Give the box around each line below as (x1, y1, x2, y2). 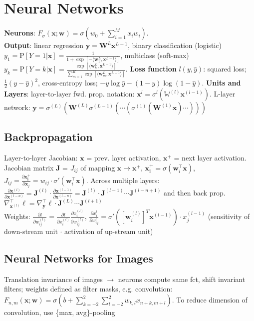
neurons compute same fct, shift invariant (118, 273, 246, 284)
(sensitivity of (208, 211, 250, 221)
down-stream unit (4, 226, 58, 236)
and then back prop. (164, 187, 226, 197)
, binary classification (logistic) (127, 40, 222, 50)
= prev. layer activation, (86, 152, 161, 163)
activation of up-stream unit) (64, 226, 153, 236)
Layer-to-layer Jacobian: (4, 152, 78, 163)
